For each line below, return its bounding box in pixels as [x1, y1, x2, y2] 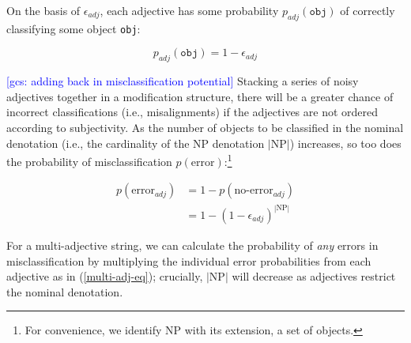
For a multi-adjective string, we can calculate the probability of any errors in [6, 236, 379, 253]
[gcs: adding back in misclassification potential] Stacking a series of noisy [6, 73, 359, 89]
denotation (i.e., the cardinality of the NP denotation [6, 134, 265, 151]
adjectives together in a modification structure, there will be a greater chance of [6, 88, 394, 104]
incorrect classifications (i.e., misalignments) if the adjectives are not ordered [6, 104, 379, 120]
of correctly [340, 2, 395, 18]
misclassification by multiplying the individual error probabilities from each [6, 252, 371, 269]
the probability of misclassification [6, 153, 172, 169]
